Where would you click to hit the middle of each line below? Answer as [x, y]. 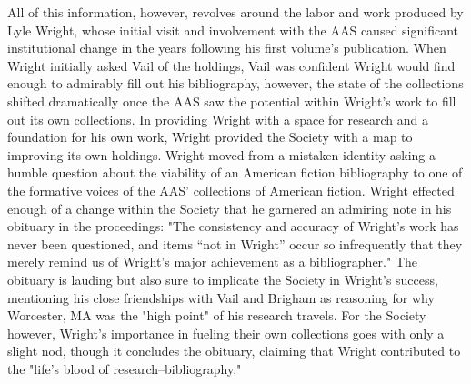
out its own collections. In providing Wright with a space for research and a [218, 119]
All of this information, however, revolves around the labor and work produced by [235, 12]
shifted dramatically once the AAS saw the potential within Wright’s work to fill [232, 101]
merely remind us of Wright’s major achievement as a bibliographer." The [212, 262]
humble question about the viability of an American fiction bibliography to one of [235, 172]
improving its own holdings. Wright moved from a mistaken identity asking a [222, 154]
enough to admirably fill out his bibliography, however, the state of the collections [235, 83]
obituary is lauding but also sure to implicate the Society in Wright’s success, [223, 279]
